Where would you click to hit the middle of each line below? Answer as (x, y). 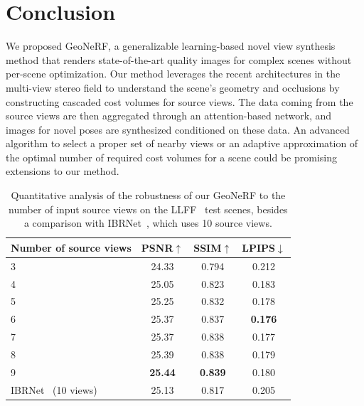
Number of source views (71, 247)
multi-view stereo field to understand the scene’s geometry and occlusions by (173, 87)
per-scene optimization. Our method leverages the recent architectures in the (173, 74)
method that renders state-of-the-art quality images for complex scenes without (179, 59)
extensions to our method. (63, 171)
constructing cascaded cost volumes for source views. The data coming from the (180, 101)
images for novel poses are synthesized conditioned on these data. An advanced (178, 129)
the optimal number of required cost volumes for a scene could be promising (171, 157)
